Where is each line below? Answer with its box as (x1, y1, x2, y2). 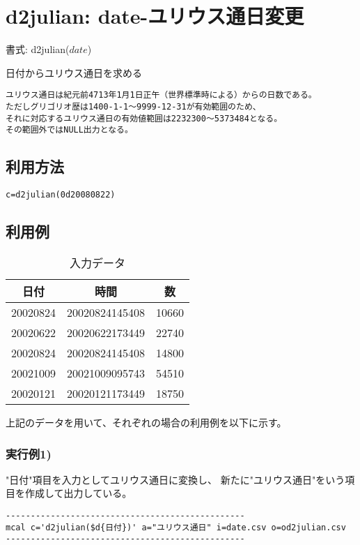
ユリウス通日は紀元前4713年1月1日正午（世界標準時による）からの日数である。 (6, 90, 317, 100)
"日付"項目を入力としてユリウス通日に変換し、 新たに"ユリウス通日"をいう (6, 472, 345, 486)
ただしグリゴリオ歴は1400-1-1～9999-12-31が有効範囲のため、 (6, 101, 261, 112)
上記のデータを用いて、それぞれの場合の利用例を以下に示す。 (6, 415, 287, 429)
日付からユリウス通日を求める (6, 65, 142, 80)
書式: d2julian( (6, 42, 70, 57)
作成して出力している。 (24, 486, 132, 500)
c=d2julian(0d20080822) (6, 190, 116, 200)
